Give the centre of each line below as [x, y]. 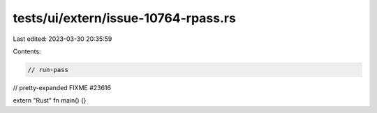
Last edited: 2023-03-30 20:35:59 [62, 39]
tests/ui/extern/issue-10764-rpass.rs [125, 18]
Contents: [27, 51]
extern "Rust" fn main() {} [50, 101]
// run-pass [48, 70]
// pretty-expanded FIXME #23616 [62, 87]
